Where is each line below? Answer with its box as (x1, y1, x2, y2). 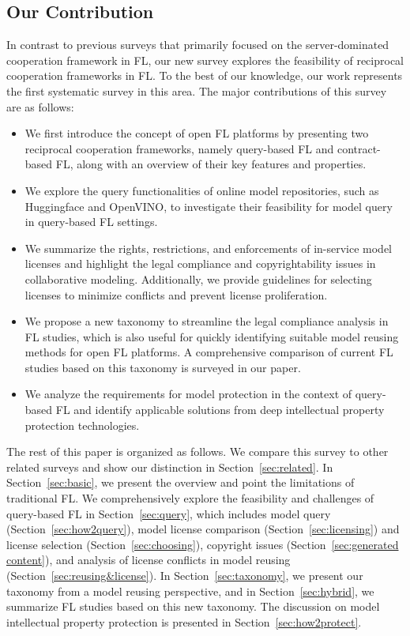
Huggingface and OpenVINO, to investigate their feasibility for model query (24, 198, 393, 214)
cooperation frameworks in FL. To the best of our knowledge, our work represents (6, 67, 403, 84)
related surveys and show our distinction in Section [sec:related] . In (6, 458, 333, 475)
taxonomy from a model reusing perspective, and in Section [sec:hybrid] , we (6, 582, 374, 599)
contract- (337, 140, 381, 156)
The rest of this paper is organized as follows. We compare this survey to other (6, 443, 389, 460)
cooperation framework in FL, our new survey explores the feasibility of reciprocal (6, 51, 404, 68)
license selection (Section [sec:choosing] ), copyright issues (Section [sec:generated (6, 536, 399, 552)
